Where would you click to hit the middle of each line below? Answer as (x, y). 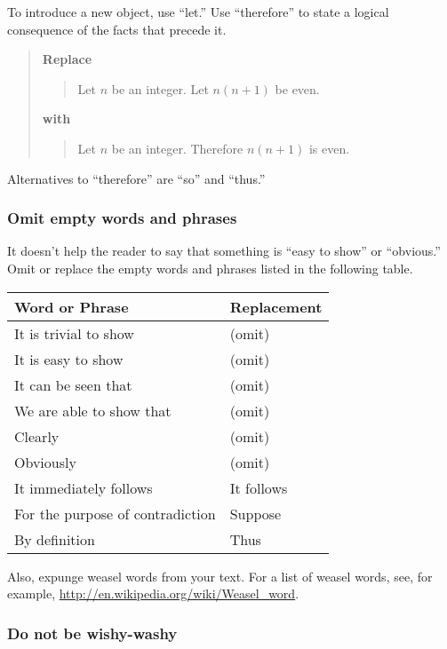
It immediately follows (84, 487)
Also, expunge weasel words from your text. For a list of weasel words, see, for (220, 576)
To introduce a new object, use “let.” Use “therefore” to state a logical (198, 12)
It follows (259, 487)
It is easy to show (69, 359)
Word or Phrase (72, 306)
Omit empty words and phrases (122, 218)
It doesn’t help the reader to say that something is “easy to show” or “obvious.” (224, 251)
